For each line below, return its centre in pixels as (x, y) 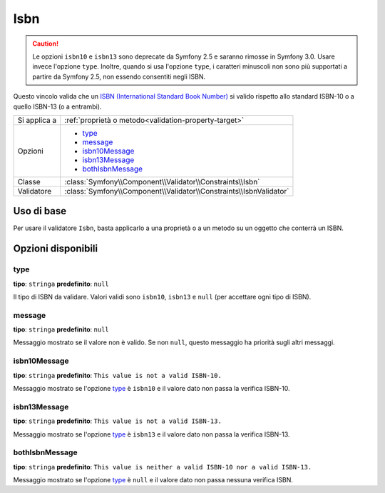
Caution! (46, 44)
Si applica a (37, 120)
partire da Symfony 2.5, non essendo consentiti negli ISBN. (119, 76)
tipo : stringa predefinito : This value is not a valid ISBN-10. (118, 375)
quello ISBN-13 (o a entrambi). (57, 106)
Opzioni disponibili (56, 249)
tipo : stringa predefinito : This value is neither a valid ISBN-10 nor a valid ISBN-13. (163, 467)
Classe (29, 181)
